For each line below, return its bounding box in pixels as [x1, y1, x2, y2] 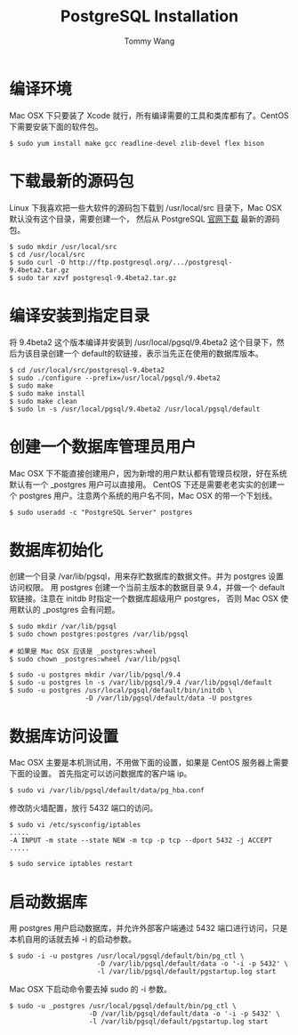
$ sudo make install [9, 389, 86, 397]
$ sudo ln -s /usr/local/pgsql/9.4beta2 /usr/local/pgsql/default [9, 405, 261, 413]
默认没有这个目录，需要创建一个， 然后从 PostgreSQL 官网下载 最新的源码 [9, 213, 280, 224]
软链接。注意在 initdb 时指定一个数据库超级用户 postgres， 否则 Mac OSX [9, 593, 278, 604]
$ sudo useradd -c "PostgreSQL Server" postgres [9, 508, 193, 517]
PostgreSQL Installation [60, 6, 238, 27]
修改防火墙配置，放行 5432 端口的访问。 [9, 803, 158, 814]
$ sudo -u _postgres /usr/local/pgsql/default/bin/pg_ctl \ [9, 1002, 238, 1011]
